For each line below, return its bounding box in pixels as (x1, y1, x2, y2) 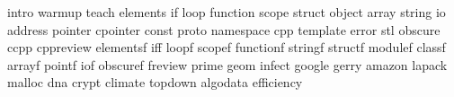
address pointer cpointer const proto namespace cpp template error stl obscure (7, 20, 441, 39)
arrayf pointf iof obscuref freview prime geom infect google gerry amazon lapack (7, 55, 448, 74)
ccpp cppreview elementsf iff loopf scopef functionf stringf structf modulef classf (7, 38, 446, 57)
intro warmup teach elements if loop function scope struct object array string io (7, 3, 446, 21)
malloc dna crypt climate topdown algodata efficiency (7, 73, 303, 92)
